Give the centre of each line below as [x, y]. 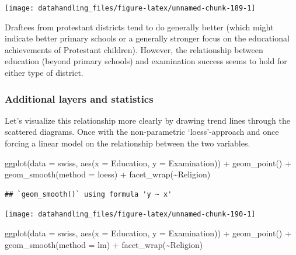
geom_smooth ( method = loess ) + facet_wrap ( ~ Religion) [108, 174]
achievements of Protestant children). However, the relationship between [134, 49]
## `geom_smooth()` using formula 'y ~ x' [88, 194]
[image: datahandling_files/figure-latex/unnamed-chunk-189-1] [130, 8]
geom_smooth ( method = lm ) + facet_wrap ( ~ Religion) [104, 244]
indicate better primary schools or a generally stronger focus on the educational [147, 38]
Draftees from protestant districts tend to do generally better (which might [139, 27]
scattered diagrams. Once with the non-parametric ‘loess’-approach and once [142, 132]
